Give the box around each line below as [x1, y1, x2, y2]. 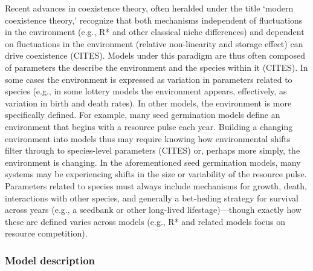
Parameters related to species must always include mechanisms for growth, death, [5, 179, 307, 192]
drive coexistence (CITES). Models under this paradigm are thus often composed [5, 49, 305, 62]
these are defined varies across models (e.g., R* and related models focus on [5, 215, 286, 227]
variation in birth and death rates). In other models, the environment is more [5, 96, 292, 109]
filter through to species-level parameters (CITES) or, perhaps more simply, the [5, 144, 300, 157]
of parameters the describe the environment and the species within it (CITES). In [5, 60, 308, 73]
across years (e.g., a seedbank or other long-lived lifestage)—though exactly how [5, 203, 302, 216]
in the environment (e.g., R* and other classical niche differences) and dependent [5, 25, 305, 38]
